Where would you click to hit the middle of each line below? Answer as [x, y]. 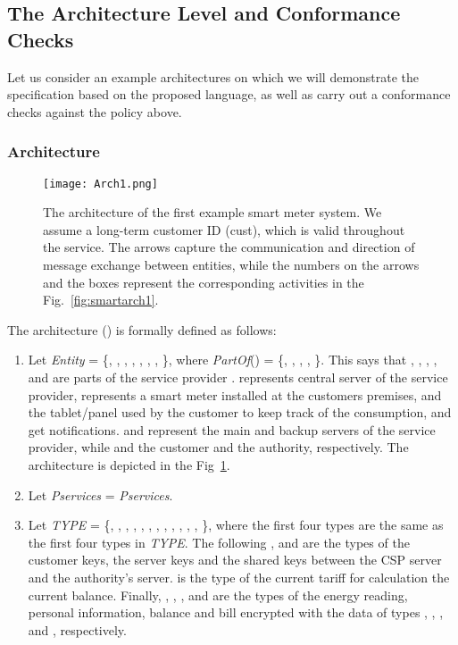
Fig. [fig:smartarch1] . [101, 300]
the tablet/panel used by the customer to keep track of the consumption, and [240, 412]
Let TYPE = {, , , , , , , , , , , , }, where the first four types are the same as [236, 525]
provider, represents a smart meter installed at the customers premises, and [235, 394]
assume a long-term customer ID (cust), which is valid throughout [224, 229]
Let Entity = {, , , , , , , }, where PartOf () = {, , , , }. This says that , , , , [233, 360]
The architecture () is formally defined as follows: [142, 329]
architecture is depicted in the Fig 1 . [129, 464]
